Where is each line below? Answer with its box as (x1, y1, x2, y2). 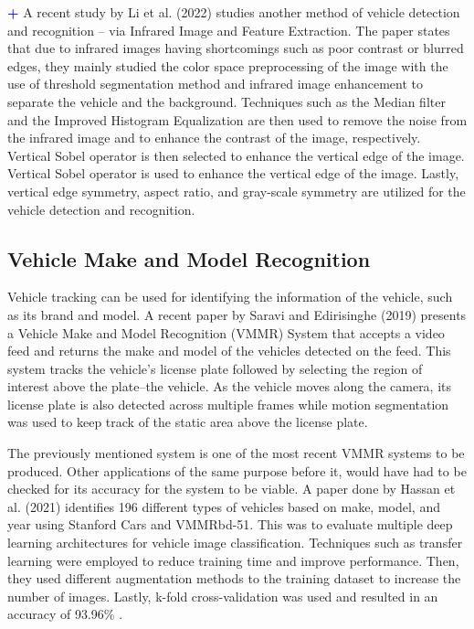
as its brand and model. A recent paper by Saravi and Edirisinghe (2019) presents (7, 304, 467, 324)
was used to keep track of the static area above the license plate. (7, 412, 368, 432)
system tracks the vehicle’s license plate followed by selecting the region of (7, 358, 423, 378)
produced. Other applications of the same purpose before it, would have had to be (7, 461, 467, 480)
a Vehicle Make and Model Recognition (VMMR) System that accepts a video (7, 323, 445, 342)
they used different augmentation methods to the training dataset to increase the (7, 569, 461, 588)
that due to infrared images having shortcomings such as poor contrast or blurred (7, 38, 464, 58)
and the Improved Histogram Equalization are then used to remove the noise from (7, 110, 468, 129)
